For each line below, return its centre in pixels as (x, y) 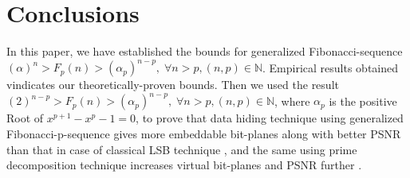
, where (292, 101)
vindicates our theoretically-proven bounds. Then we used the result (173, 85)
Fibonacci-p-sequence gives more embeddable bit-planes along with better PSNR (204, 133)
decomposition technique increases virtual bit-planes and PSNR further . (184, 165)
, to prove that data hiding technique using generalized (270, 118)
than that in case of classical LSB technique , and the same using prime (182, 149)
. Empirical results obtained (331, 67)
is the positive (363, 101)
